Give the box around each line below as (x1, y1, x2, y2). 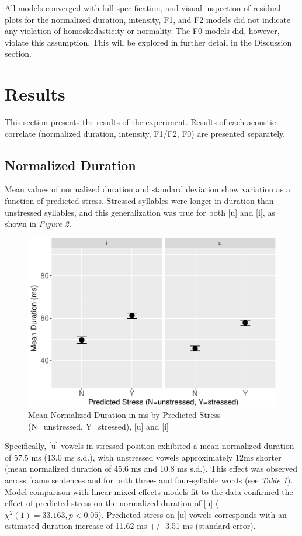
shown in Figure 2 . (5, 217, 71, 230)
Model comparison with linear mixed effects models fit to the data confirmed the (5, 485, 293, 497)
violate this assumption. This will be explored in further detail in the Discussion (5, 36, 292, 48)
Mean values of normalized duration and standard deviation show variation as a (5, 183, 290, 195)
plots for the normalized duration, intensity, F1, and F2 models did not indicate (5, 13, 291, 25)
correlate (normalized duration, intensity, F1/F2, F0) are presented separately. (5, 127, 286, 139)
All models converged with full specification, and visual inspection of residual (5, 2, 281, 13)
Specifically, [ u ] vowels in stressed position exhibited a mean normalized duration (5, 440, 294, 452)
